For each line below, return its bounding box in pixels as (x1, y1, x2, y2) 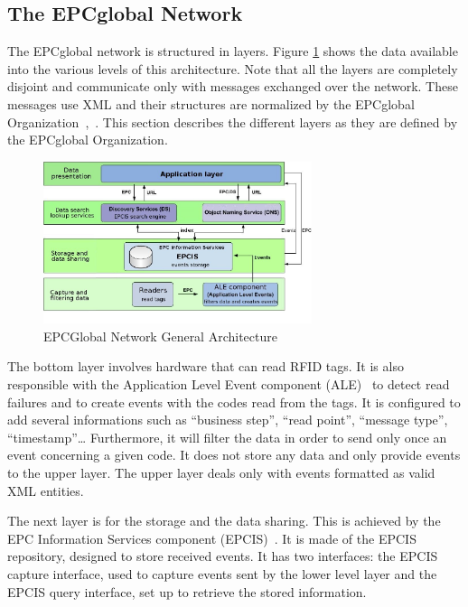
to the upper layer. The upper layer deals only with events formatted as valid (7, 462, 435, 481)
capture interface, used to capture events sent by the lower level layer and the (7, 564, 437, 583)
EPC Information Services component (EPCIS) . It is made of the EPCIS (7, 528, 417, 547)
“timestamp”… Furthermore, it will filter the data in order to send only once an (7, 427, 447, 446)
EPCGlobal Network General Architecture (43, 326, 277, 345)
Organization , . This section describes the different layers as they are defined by (7, 112, 458, 131)
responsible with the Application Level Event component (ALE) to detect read (7, 375, 450, 393)
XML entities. (7, 481, 84, 500)
